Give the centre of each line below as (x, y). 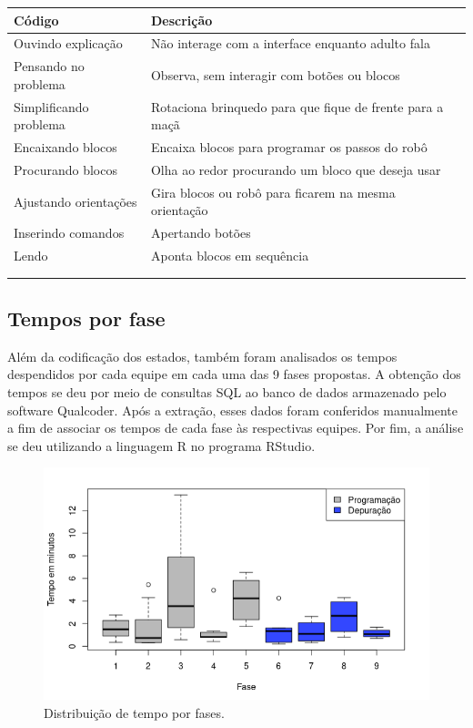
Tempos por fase (86, 318)
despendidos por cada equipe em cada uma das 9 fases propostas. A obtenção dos (234, 374)
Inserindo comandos (69, 233)
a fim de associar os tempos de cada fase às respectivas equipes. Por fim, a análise (236, 428)
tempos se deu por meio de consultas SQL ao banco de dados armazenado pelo (227, 392)
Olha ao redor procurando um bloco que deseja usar (296, 169)
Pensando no (49, 66)
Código (36, 20)
